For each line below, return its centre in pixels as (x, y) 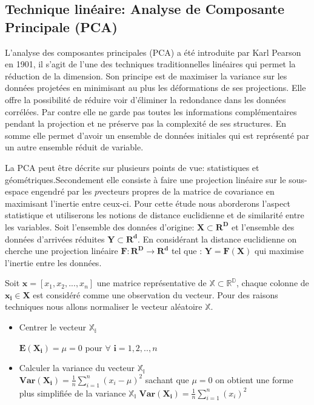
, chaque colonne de (273, 283)
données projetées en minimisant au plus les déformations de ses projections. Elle (155, 88)
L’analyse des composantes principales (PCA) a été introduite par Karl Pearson (153, 52)
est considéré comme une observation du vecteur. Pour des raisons (155, 294)
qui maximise (279, 251)
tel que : (187, 251)
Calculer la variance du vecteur (77, 368)
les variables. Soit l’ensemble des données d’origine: (100, 226)
